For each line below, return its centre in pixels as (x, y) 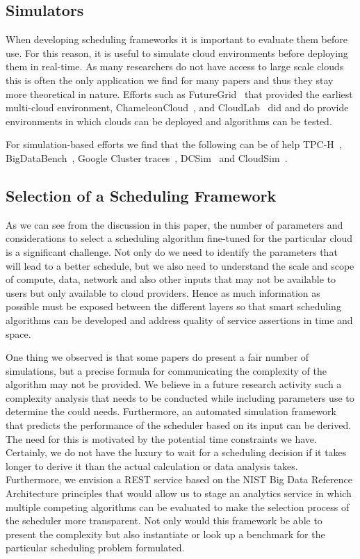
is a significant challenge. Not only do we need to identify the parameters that (172, 251)
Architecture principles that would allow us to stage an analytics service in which (179, 493)
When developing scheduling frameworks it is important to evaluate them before (177, 39)
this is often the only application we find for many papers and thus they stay (170, 80)
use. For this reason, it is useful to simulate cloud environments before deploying (177, 52)
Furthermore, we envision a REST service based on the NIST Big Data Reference (179, 479)
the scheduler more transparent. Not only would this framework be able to (164, 520)
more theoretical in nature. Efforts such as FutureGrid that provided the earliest (179, 94)
